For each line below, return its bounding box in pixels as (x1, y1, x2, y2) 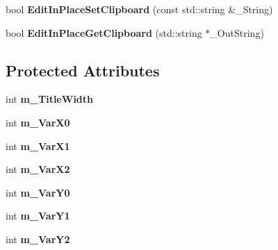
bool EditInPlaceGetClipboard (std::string (6, 25, 202, 40)
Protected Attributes (6, 59, 160, 81)
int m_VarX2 (6, 162, 70, 176)
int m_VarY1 (6, 208, 70, 223)
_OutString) (210, 25, 264, 40)
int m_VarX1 (6, 138, 70, 153)
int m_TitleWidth (6, 92, 94, 106)
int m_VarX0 (6, 115, 70, 129)
